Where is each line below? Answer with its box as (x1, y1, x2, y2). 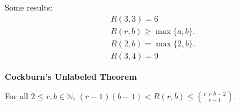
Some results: (5, 1, 53, 13)
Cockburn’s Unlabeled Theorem (5, 70, 137, 82)
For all (5, 90, 28, 102)
